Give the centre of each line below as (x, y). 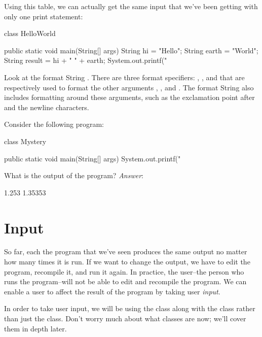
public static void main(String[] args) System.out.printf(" (92, 158)
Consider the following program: (54, 124)
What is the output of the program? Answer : (74, 175)
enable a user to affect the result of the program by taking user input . (112, 291)
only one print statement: (44, 16)
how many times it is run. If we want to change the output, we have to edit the (127, 262)
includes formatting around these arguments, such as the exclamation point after (129, 97)
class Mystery (25, 141)
